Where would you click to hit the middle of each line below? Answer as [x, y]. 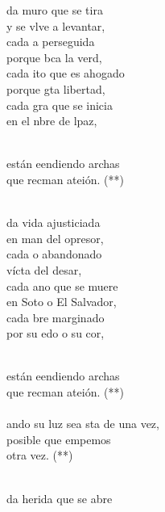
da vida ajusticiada [54, 222]
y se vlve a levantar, [56, 25]
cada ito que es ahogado [66, 73]
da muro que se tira [55, 10]
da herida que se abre [60, 498]
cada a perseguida [51, 42]
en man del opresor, [55, 238]
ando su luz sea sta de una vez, [83, 424]
